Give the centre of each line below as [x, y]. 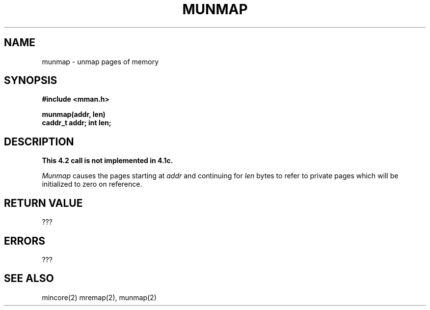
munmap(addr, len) [74, 114]
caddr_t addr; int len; [77, 123]
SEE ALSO [29, 279]
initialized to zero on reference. [92, 184]
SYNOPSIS [31, 81]
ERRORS [25, 241]
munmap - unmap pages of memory [100, 61]
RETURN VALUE [43, 203]
